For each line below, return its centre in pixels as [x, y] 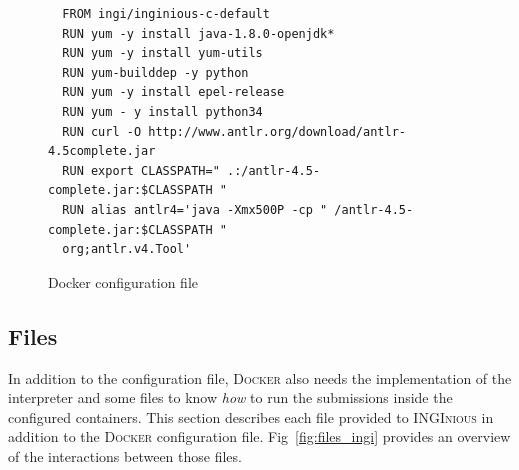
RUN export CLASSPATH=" [141, 170]
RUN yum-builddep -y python [155, 72]
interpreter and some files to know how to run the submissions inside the [230, 397]
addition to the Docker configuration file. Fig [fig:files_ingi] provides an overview [259, 436]
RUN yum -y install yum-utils [162, 53]
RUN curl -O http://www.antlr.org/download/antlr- [234, 131]
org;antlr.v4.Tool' [127, 249]
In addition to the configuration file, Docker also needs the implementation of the [260, 377]
